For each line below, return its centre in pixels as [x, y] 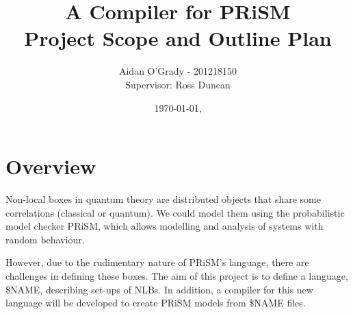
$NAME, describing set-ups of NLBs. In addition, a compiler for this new [159, 289]
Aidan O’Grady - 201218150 [178, 71]
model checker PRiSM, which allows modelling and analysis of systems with [165, 226]
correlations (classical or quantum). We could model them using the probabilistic [175, 212]
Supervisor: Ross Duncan [178, 84]
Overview [51, 166]
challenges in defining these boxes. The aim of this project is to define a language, [177, 276]
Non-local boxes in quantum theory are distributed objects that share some [163, 199]
